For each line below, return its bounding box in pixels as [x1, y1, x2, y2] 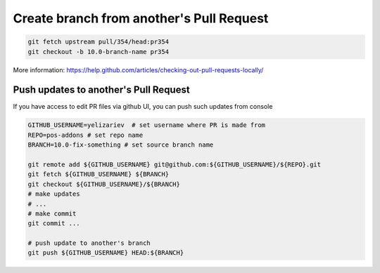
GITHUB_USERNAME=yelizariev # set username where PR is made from [27, 121, 266, 129]
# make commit [27, 209, 77, 218]
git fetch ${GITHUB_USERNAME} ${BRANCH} [27, 171, 169, 178]
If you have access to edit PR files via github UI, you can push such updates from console [13, 102, 273, 111]
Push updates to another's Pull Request [13, 84, 190, 96]
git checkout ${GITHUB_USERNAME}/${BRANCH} [27, 180, 181, 188]
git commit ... [27, 220, 80, 227]
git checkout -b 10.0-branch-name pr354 [27, 48, 169, 55]
